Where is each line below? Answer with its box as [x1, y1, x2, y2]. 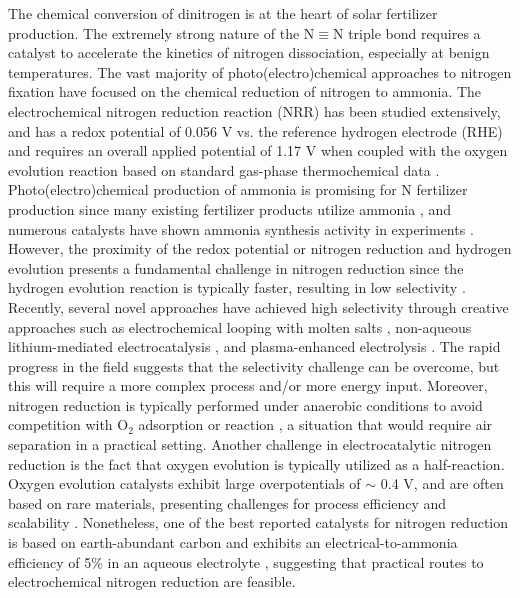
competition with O [8, 414, 129, 435]
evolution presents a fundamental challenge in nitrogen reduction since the [8, 257, 464, 278]
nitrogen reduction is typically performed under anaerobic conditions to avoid [8, 394, 483, 415]
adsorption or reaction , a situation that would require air [138, 414, 493, 435]
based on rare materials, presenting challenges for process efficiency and [8, 492, 447, 513]
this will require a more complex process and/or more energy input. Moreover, [8, 375, 488, 396]
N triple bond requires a [332, 22, 481, 43]
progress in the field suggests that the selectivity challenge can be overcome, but [8, 355, 500, 376]
